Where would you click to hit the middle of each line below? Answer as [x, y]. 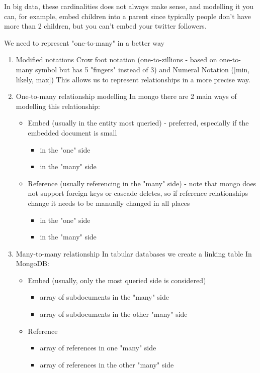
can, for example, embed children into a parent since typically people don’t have [127, 16]
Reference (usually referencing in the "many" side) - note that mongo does [142, 183]
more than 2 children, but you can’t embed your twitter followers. [105, 26]
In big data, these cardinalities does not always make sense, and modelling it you [129, 6]
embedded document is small [72, 132]
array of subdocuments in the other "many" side [114, 314]
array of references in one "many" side [98, 348]
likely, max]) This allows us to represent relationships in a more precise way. [133, 79]
